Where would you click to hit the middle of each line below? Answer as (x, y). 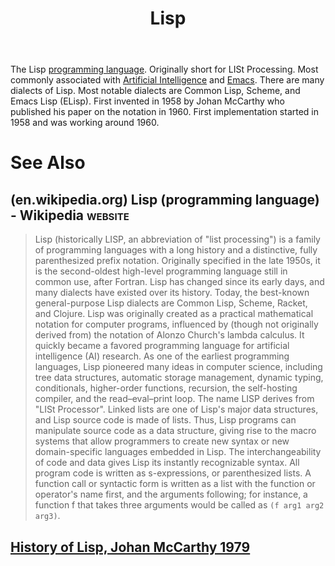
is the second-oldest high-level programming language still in (161, 271)
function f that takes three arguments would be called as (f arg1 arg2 (179, 505)
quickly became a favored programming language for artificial (162, 346)
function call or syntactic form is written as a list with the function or (175, 484)
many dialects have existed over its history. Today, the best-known (172, 293)
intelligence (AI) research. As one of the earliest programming (162, 356)
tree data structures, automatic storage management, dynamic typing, (179, 378)
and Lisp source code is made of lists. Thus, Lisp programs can (165, 420)
